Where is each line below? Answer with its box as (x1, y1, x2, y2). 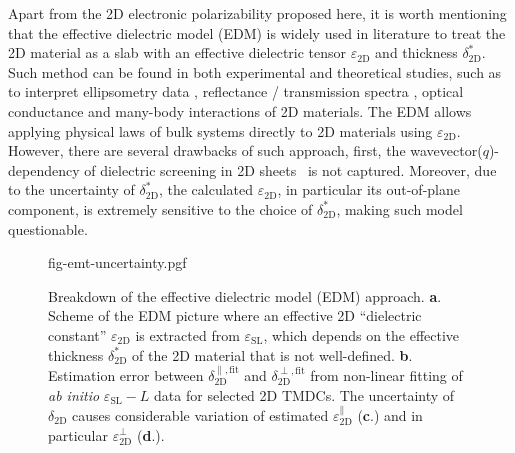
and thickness (375, 42, 458, 63)
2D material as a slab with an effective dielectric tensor (8, 42, 347, 63)
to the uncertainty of (8, 179, 135, 200)
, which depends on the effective (263, 324, 460, 345)
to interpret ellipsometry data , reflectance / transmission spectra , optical (8, 81, 464, 102)
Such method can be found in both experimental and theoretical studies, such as (8, 61, 502, 82)
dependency (8, 159, 80, 180)
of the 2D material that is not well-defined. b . (132, 344, 413, 365)
